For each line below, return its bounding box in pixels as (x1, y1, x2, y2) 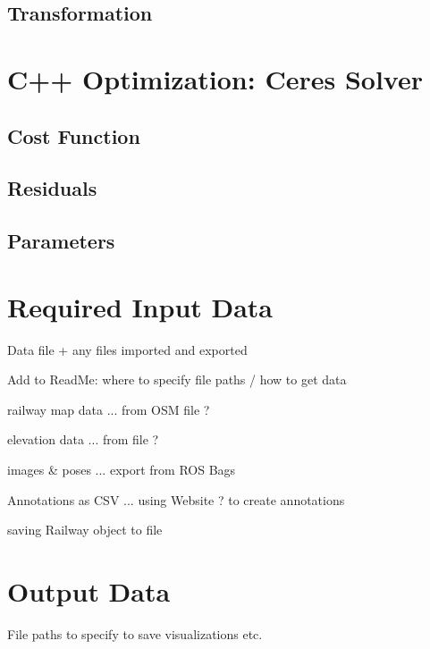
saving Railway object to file (7, 520, 163, 539)
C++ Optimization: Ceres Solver (7, 60, 423, 97)
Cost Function (7, 122, 140, 149)
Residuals (7, 174, 97, 202)
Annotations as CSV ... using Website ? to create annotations (7, 490, 345, 509)
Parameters (7, 227, 115, 255)
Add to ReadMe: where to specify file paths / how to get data (7, 370, 347, 389)
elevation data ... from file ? (7, 430, 159, 449)
